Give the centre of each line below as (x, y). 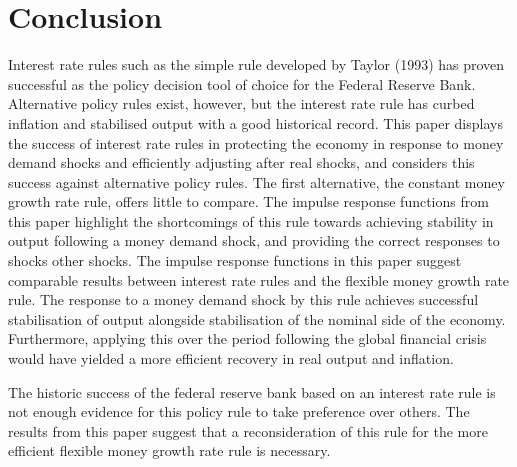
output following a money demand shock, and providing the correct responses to (254, 240)
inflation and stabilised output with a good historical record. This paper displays (255, 122)
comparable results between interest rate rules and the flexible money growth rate (259, 279)
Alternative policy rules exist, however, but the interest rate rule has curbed (241, 103)
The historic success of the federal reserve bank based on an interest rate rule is (252, 391)
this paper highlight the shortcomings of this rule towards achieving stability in (251, 220)
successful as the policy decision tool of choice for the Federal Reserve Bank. (242, 83)
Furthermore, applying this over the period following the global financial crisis (247, 338)
